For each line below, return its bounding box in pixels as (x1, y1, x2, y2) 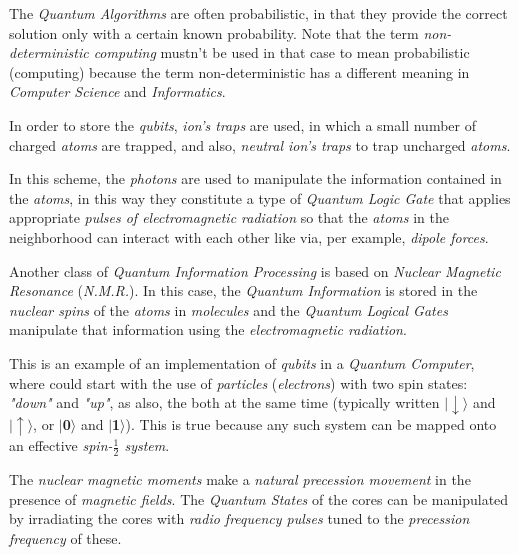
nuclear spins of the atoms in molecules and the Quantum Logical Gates (9, 299, 448, 320)
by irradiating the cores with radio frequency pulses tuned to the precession (9, 508, 470, 529)
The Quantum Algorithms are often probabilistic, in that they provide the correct (9, 3, 508, 23)
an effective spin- (9, 435, 113, 456)
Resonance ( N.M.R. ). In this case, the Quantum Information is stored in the (9, 280, 478, 301)
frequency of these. (9, 527, 122, 548)
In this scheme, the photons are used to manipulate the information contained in (9, 168, 502, 189)
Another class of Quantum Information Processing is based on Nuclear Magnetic (9, 260, 501, 281)
